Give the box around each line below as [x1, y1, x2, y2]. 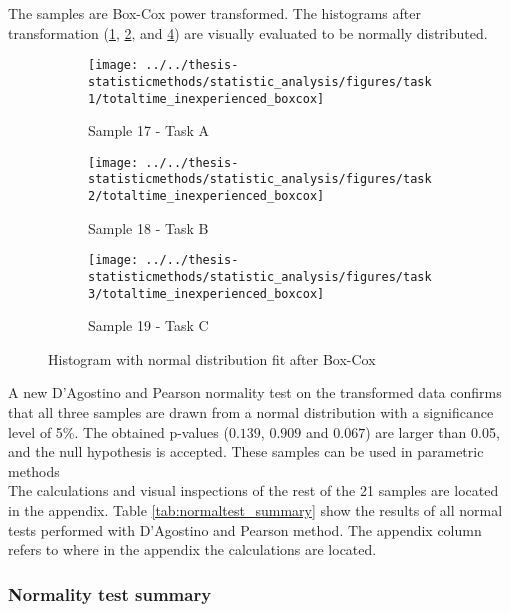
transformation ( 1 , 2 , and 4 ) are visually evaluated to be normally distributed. [8, 22, 488, 43]
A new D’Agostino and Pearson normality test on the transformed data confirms [8, 382, 502, 403]
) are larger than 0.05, [365, 421, 500, 442]
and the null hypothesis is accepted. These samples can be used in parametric [8, 441, 484, 462]
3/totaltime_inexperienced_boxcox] [88, 286, 325, 301]
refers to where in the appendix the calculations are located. [8, 539, 377, 560]
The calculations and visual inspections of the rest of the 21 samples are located [8, 480, 499, 501]
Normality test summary [8, 581, 212, 606]
